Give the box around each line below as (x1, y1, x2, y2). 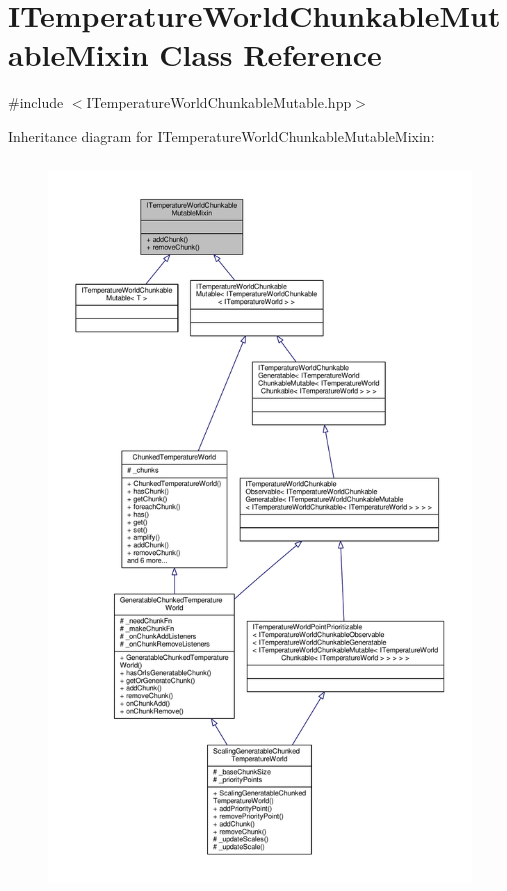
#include (8, 92, 64, 113)
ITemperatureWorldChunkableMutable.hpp (86, 92, 352, 113)
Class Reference (159, 34, 382, 75)
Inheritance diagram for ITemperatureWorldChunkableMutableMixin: (8, 125, 435, 146)
